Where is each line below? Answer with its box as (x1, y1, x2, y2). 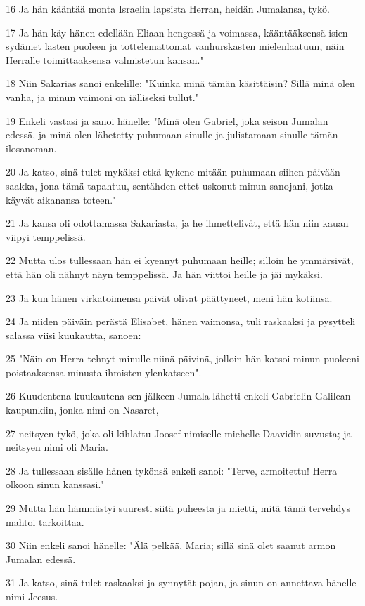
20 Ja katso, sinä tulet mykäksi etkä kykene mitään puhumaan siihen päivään (6, 164, 340, 179)
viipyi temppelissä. (6, 229, 86, 244)
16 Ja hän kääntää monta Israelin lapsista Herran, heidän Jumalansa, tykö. (6, 1, 330, 15)
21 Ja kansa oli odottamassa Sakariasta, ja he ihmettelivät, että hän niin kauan (6, 216, 349, 230)
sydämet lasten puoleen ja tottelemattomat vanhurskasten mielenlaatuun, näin (6, 39, 345, 53)
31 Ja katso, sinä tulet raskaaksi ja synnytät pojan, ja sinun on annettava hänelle (6, 575, 357, 590)
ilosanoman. (6, 140, 57, 155)
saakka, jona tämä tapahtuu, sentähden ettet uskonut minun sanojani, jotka (6, 178, 333, 192)
